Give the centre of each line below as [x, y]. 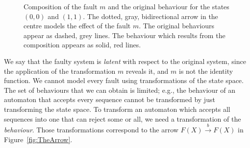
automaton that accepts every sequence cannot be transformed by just [110, 99]
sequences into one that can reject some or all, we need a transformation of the [123, 118]
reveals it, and [147, 71]
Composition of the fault [61, 6]
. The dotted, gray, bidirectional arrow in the [150, 16]
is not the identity [206, 71]
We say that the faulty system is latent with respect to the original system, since [125, 61]
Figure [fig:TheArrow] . [38, 139]
